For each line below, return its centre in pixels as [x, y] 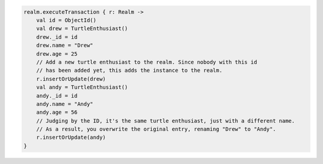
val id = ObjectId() [66, 20]
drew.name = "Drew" [65, 45]
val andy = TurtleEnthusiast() [82, 87]
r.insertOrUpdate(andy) [71, 137]
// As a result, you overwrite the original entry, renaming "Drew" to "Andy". [156, 129]
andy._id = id [57, 95]
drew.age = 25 [57, 54]
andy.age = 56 [57, 113]
